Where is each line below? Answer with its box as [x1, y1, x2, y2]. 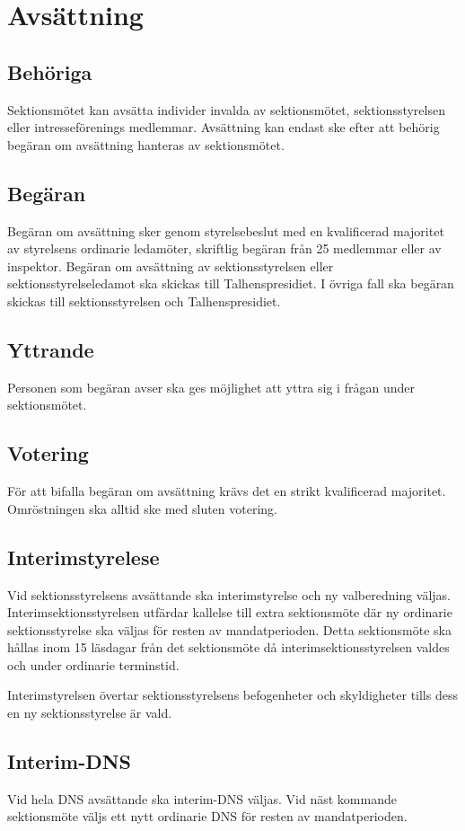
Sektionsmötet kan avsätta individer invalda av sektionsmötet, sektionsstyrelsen [7, 100, 445, 119]
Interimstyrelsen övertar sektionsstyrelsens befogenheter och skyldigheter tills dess [7, 685, 458, 704]
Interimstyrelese [7, 543, 160, 570]
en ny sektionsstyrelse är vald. [7, 703, 172, 722]
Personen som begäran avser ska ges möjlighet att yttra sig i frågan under [7, 377, 415, 396]
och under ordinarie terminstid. [7, 655, 180, 674]
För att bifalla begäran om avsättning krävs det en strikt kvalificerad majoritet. [7, 482, 446, 500]
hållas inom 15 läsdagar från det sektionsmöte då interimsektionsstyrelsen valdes [7, 638, 450, 657]
